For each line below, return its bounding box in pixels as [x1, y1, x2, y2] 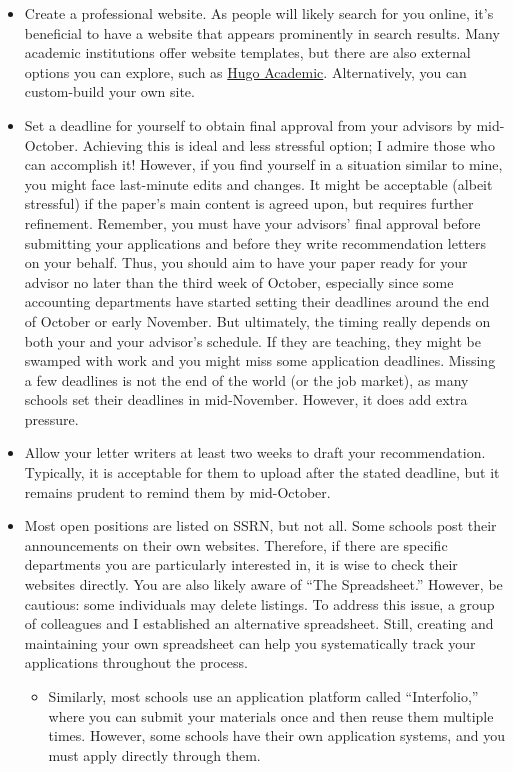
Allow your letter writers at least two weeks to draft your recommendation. [24, 442, 486, 463]
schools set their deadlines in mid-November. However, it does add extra [24, 389, 468, 410]
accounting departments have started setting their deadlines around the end [24, 291, 490, 312]
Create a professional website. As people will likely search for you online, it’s [24, 3, 494, 23]
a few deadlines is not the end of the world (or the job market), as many [24, 369, 469, 390]
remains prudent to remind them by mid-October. [24, 481, 331, 502]
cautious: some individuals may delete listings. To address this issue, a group [24, 593, 495, 614]
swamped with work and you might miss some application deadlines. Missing [24, 350, 496, 371]
